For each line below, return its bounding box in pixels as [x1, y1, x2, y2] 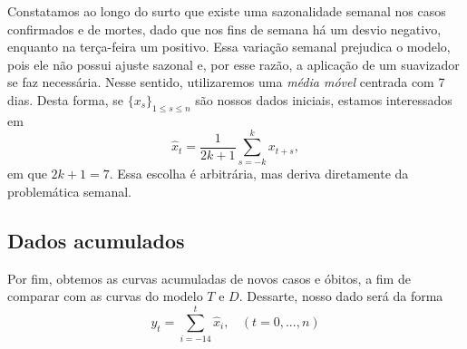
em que [7, 164, 47, 183]
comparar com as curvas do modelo [7, 286, 203, 305]
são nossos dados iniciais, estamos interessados [195, 90, 452, 109]
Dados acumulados [7, 227, 185, 255]
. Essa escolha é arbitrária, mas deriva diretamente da [109, 164, 409, 183]
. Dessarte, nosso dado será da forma [238, 286, 443, 305]
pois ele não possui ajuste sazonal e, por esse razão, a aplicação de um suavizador [7, 54, 460, 73]
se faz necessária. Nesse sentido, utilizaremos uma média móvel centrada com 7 [7, 73, 445, 92]
